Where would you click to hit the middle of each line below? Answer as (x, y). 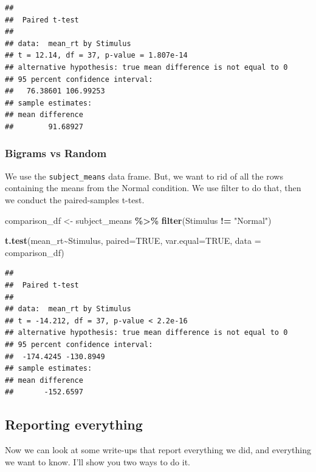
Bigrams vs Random (56, 153)
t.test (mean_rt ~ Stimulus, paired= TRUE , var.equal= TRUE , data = (133, 241)
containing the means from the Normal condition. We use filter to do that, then (153, 188)
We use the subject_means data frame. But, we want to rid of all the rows (144, 176)
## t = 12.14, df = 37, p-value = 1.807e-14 (96, 56)
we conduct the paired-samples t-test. (75, 200)
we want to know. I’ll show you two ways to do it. (98, 461)
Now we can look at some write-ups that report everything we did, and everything (158, 450)
